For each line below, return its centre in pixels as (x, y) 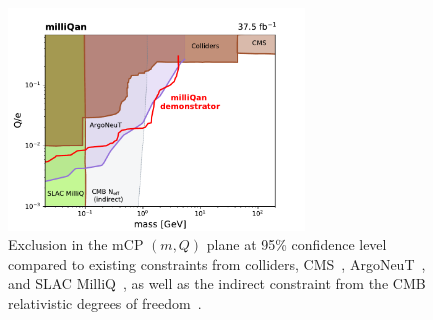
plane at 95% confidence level (296, 244)
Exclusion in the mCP (76, 244)
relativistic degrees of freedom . (105, 302)
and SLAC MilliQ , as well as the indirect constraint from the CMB (217, 283)
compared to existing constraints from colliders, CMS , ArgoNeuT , (217, 263)
